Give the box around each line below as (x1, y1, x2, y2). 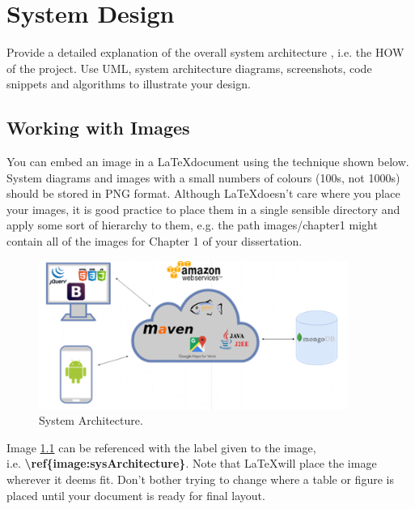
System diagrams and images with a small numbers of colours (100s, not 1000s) (6, 169, 400, 186)
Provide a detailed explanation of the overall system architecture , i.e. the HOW (6, 44, 404, 61)
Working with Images (6, 115, 190, 140)
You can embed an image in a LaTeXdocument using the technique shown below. (6, 153, 409, 170)
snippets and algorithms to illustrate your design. (6, 75, 251, 92)
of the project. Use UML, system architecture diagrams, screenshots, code (6, 59, 372, 76)
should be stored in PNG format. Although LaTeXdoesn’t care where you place (6, 185, 400, 202)
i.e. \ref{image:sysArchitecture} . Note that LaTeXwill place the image (6, 455, 377, 472)
